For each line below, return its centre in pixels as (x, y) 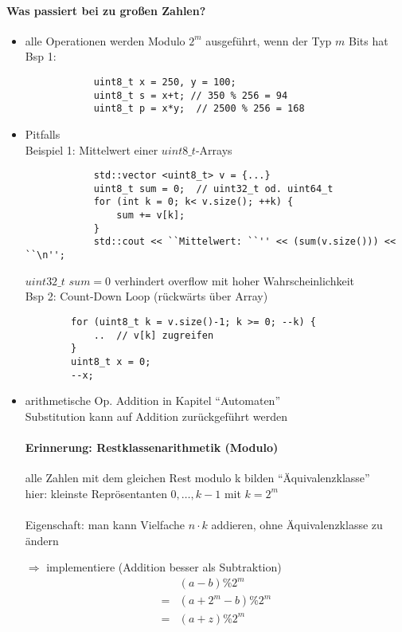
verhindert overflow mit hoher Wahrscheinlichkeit (234, 280)
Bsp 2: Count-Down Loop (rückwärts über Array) (146, 296)
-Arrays (214, 149)
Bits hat (368, 40)
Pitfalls (43, 133)
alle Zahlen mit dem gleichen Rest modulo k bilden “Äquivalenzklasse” (197, 478)
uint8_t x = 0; (111, 361)
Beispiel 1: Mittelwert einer (92, 149)
